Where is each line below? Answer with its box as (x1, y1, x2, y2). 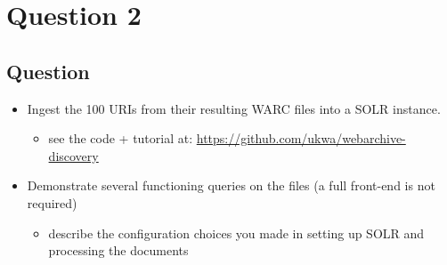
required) (27, 193, 77, 212)
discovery (48, 146, 99, 165)
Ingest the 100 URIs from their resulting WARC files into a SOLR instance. (27, 99, 441, 117)
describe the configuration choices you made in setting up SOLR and (48, 223, 425, 242)
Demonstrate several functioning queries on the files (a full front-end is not (27, 176, 435, 195)
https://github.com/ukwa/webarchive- (196, 129, 406, 148)
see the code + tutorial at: (48, 129, 193, 148)
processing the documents (48, 241, 189, 260)
